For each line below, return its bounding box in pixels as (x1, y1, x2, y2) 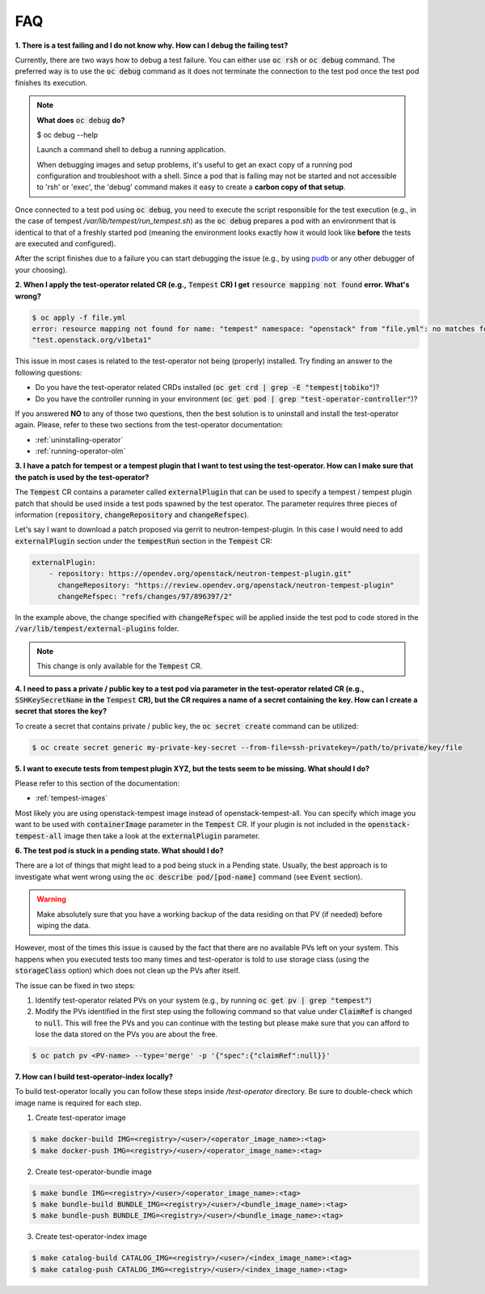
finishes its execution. (15, 78, 88, 87)
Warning (36, 894, 66, 904)
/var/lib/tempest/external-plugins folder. (15, 624, 179, 634)
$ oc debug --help (36, 129, 99, 139)
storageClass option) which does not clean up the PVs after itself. (15, 965, 241, 975)
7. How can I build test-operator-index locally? (15, 1072, 174, 1082)
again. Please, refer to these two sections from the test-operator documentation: (15, 420, 284, 430)
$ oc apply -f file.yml (32, 312, 127, 322)
